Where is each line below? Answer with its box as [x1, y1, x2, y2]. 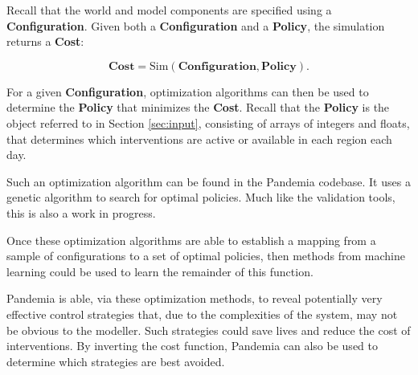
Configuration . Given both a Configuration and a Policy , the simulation [6, 17, 385, 34]
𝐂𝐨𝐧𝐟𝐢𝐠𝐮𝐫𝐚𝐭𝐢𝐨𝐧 [178, 60, 256, 72]
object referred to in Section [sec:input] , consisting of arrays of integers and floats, [6, 114, 410, 131]
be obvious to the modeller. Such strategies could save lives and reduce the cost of [6, 321, 411, 338]
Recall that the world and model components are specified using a [6, 2, 332, 18]
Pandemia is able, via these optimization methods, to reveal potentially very [6, 290, 383, 307]
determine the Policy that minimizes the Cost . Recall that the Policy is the [6, 99, 390, 116]
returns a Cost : [6, 33, 84, 50]
